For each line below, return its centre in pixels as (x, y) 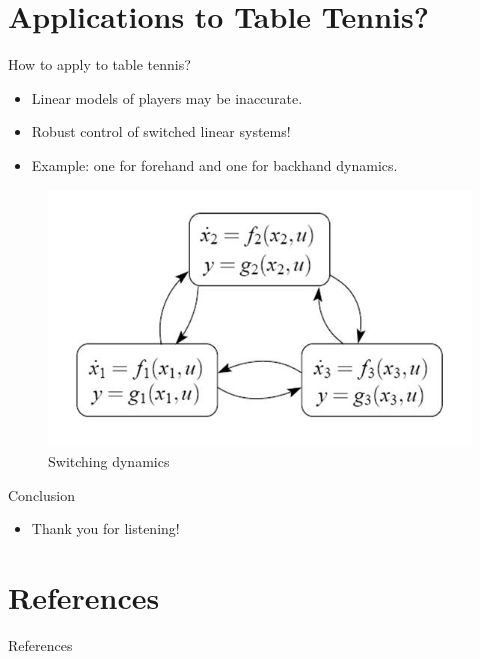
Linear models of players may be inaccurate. (167, 97)
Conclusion (41, 494)
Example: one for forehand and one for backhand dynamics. (214, 164)
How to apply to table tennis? (99, 64)
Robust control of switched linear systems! (161, 131)
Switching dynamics (109, 461)
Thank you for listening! (105, 528)
